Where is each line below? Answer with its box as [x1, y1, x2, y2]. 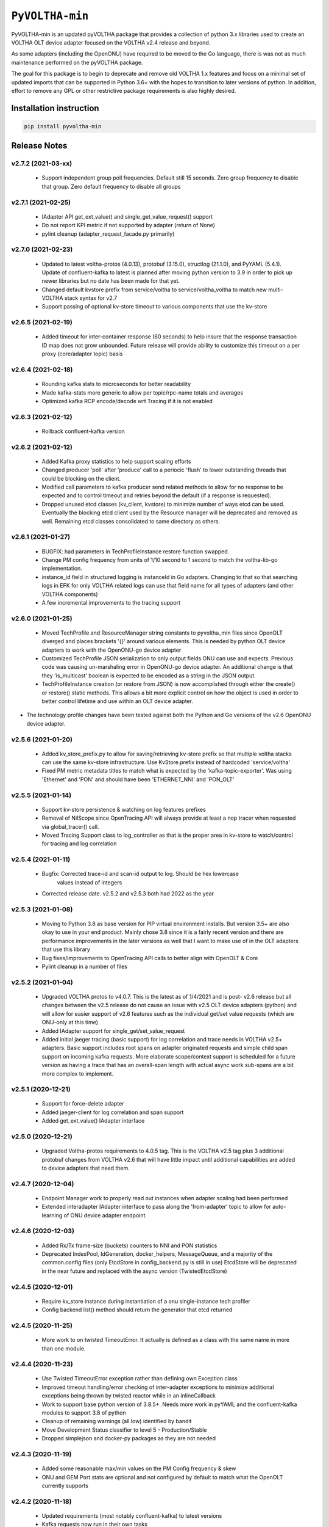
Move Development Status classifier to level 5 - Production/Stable [41, 1426, 207, 1434]
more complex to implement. [41, 1070, 114, 1077]
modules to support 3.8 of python [41, 1409, 126, 1416]
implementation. [41, 565, 82, 572]
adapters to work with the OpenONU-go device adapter [41, 646, 182, 654]
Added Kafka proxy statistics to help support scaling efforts [41, 457, 191, 465]
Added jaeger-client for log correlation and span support [41, 1109, 184, 1116]
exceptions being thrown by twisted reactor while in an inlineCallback [41, 1392, 216, 1399]
